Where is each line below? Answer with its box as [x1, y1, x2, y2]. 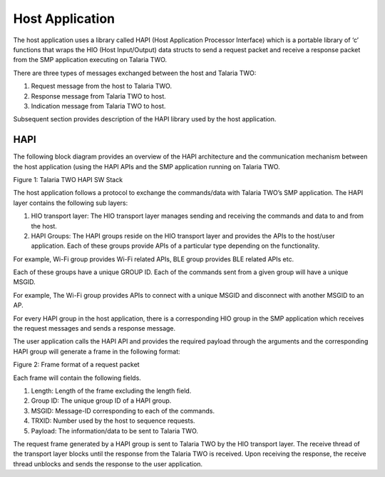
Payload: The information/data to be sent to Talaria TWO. [31, 426, 199, 435]
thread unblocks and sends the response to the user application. [13, 459, 203, 468]
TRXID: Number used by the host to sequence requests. [31, 416, 195, 425]
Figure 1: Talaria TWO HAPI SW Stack [13, 175, 123, 184]
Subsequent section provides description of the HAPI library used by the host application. [13, 115, 277, 124]
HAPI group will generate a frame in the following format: [13, 347, 181, 356]
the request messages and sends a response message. [13, 324, 176, 333]
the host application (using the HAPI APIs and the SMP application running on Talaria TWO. [13, 162, 281, 171]
